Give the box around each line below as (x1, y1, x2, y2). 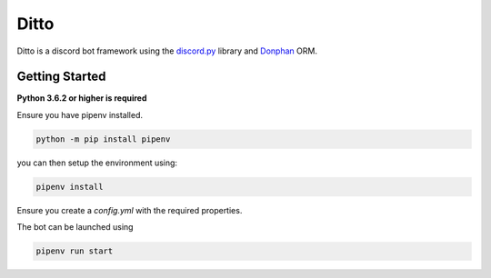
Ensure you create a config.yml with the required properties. (16, 204, 243, 215)
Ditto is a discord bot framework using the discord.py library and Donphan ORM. (16, 45, 318, 56)
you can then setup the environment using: (16, 157, 177, 168)
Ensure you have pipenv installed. (16, 109, 144, 120)
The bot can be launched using (16, 222, 134, 233)
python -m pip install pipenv (35, 134, 171, 144)
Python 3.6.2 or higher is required (16, 93, 147, 104)
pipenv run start (35, 246, 114, 256)
